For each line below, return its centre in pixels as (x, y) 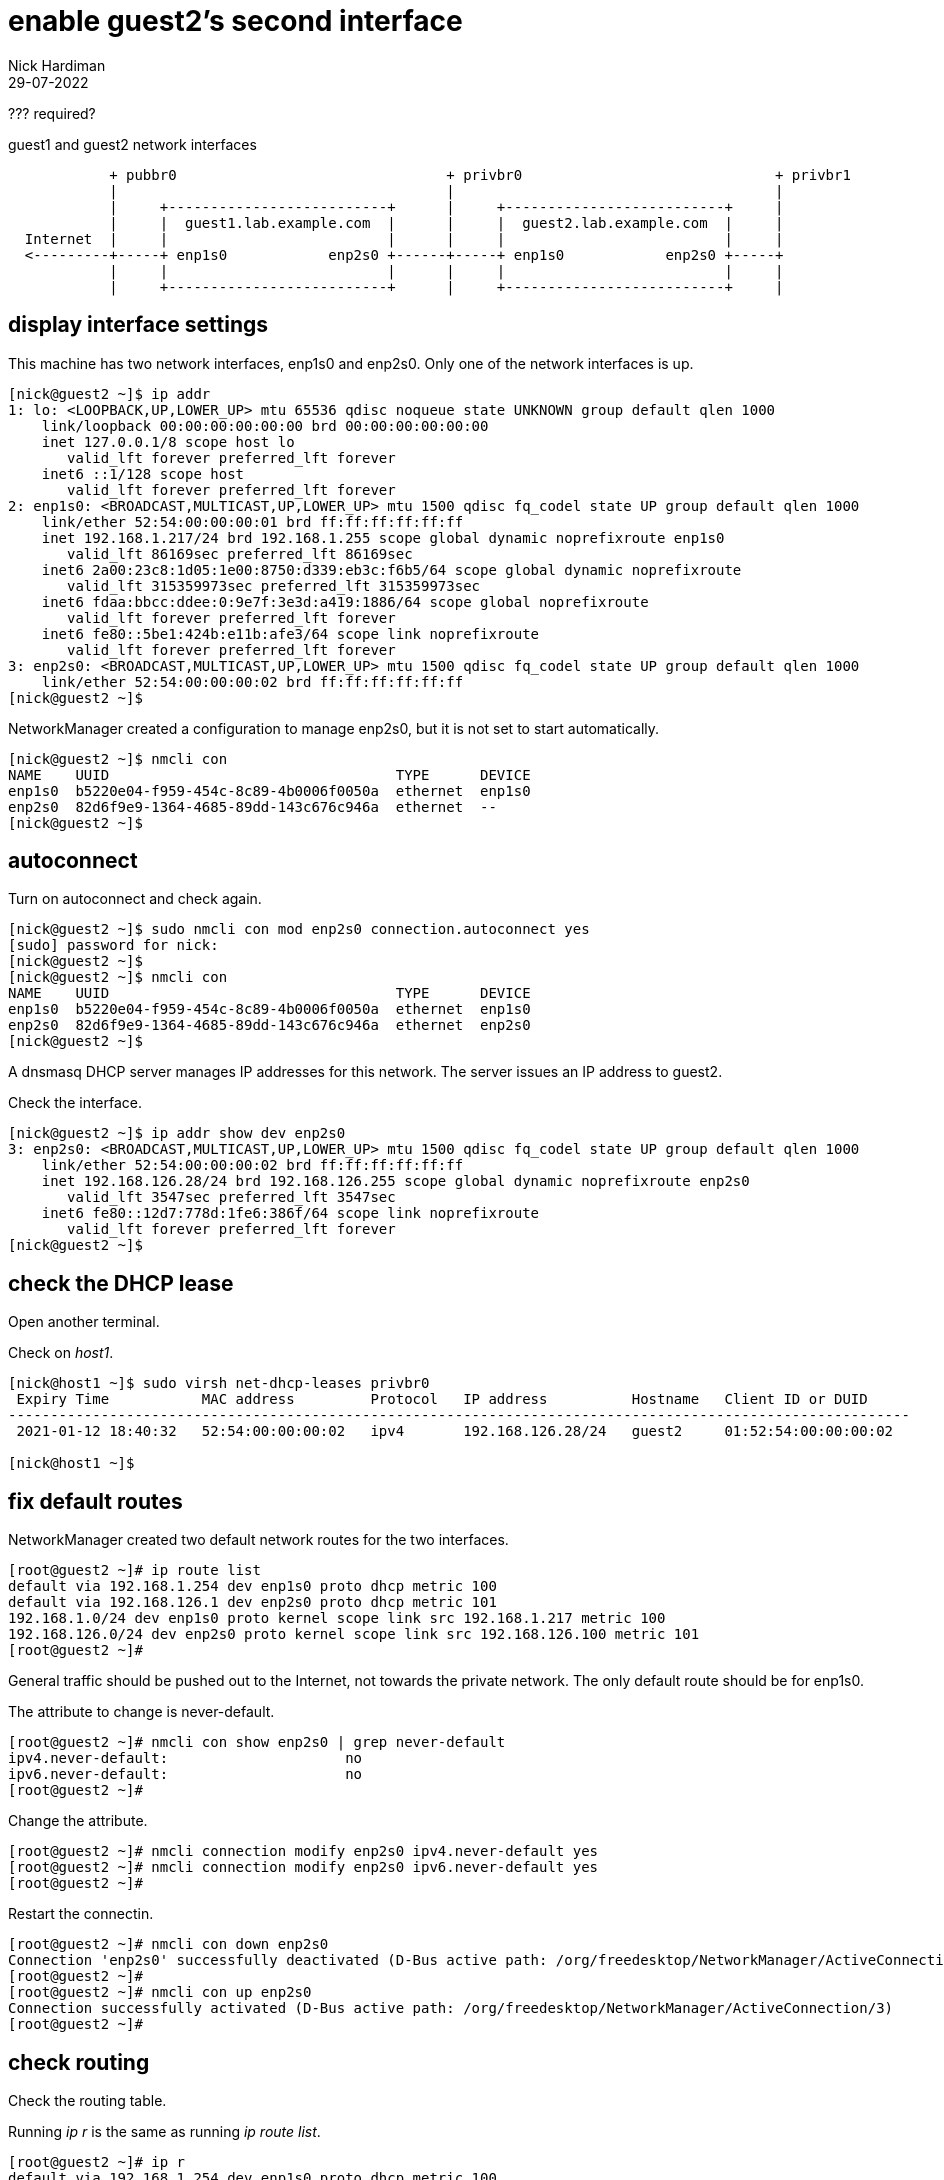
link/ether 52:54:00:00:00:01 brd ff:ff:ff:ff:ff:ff (252, 521)
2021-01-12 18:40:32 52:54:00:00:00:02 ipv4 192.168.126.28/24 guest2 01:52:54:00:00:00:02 (455, 1431)
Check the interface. (75, 1103)
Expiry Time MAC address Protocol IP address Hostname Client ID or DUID (442, 1399)
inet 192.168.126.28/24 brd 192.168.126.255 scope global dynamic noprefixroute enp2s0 (395, 1181)
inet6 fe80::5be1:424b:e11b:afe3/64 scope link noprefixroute (290, 633)
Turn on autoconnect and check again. (135, 899)
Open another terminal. (84, 1322)
